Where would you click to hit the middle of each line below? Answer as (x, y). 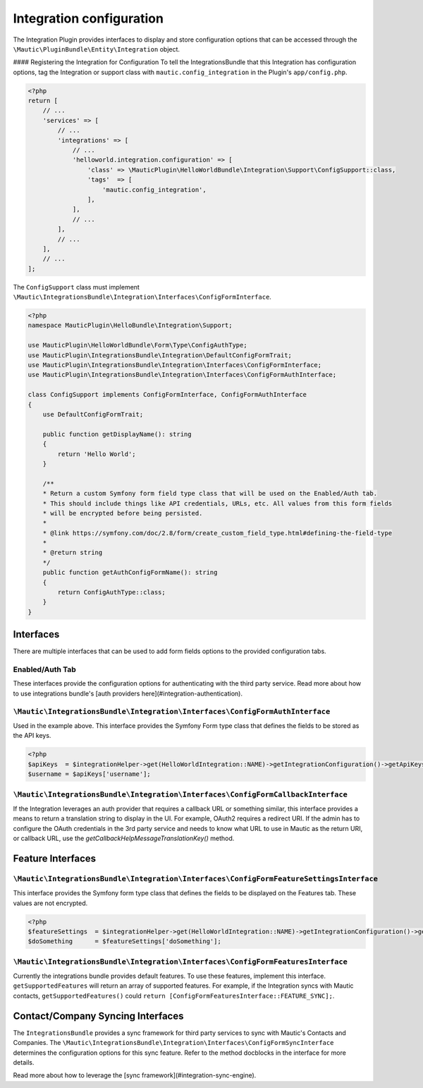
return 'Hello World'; (97, 454)
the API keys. (32, 736)
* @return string (73, 553)
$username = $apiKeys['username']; (89, 774)
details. (24, 1062)
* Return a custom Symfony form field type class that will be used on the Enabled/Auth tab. (210, 494)
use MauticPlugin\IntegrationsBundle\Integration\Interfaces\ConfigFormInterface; (175, 365)
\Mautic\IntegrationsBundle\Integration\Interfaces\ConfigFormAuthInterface (172, 711)
